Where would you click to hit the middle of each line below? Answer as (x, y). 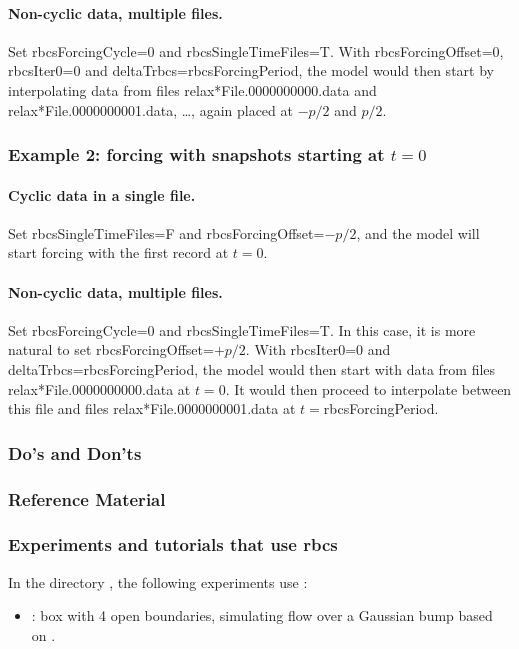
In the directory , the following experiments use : (158, 581)
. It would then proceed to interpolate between (368, 388)
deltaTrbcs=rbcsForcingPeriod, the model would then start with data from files (252, 368)
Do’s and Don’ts (75, 452)
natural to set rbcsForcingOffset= (111, 349)
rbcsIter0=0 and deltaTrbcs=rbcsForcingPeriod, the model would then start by (251, 70)
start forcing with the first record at (118, 252)
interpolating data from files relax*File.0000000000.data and (192, 89)
